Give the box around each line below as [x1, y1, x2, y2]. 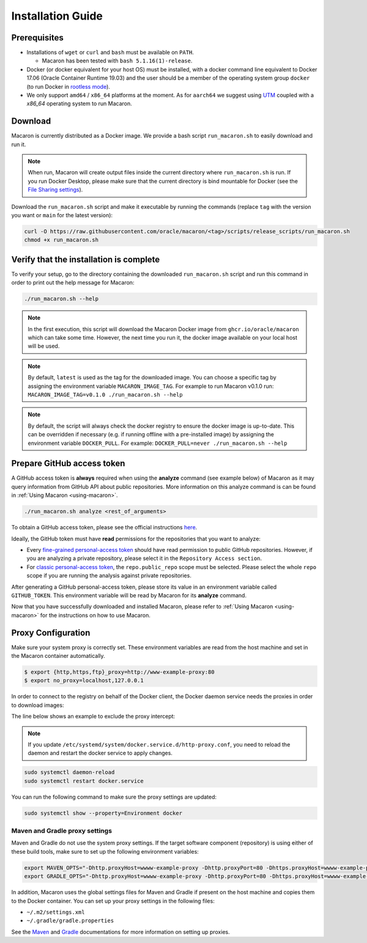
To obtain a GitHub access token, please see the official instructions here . [11, 524, 198, 531]
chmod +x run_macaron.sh [24, 236, 99, 244]
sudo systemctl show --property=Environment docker [24, 810, 183, 816]
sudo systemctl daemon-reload [24, 769, 115, 776]
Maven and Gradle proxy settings [11, 827, 113, 835]
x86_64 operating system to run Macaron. [26, 100, 132, 107]
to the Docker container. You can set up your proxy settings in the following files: [11, 897, 215, 904]
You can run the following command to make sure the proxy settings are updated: [11, 793, 217, 800]
